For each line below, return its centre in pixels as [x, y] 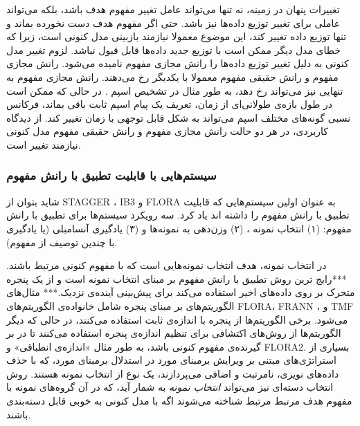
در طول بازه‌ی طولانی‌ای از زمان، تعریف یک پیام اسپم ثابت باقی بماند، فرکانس [169, 104]
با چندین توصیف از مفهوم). [62, 242]
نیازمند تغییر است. [44, 144]
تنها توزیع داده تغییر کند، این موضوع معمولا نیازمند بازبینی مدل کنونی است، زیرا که [177, 36]
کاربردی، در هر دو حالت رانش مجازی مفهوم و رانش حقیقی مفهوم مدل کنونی [168, 131]
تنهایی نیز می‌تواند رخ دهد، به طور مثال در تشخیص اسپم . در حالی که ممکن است [175, 90]
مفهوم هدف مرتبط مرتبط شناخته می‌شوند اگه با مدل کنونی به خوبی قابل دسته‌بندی [179, 401]
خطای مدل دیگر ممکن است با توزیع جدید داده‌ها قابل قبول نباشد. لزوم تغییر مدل [173, 49]
